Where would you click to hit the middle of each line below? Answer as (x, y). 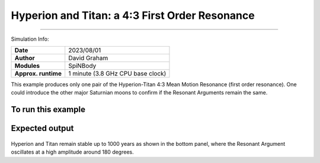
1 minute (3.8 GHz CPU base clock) (117, 73)
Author (25, 58)
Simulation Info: (30, 39)
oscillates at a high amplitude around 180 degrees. (72, 152)
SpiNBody (82, 66)
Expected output (42, 128)
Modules (27, 66)
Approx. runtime (38, 73)
